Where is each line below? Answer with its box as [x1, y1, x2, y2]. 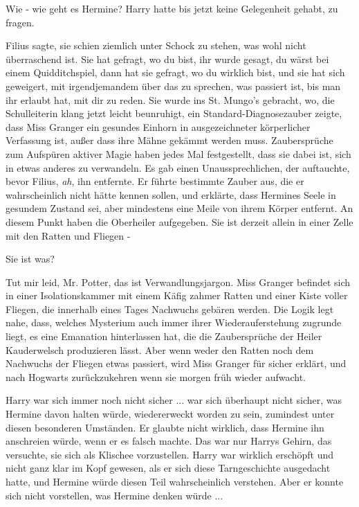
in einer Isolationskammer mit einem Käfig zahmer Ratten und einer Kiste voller [6, 288, 348, 303]
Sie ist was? [6, 251, 55, 266]
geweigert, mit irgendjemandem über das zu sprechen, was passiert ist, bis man [6, 78, 341, 93]
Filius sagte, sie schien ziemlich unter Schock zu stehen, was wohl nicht [6, 38, 306, 53]
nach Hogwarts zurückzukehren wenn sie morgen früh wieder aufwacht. [6, 369, 306, 384]
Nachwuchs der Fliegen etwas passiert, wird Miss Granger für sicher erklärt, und [6, 356, 347, 371]
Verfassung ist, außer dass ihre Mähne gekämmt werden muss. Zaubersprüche [6, 133, 333, 148]
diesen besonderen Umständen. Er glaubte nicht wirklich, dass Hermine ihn [6, 420, 324, 434]
